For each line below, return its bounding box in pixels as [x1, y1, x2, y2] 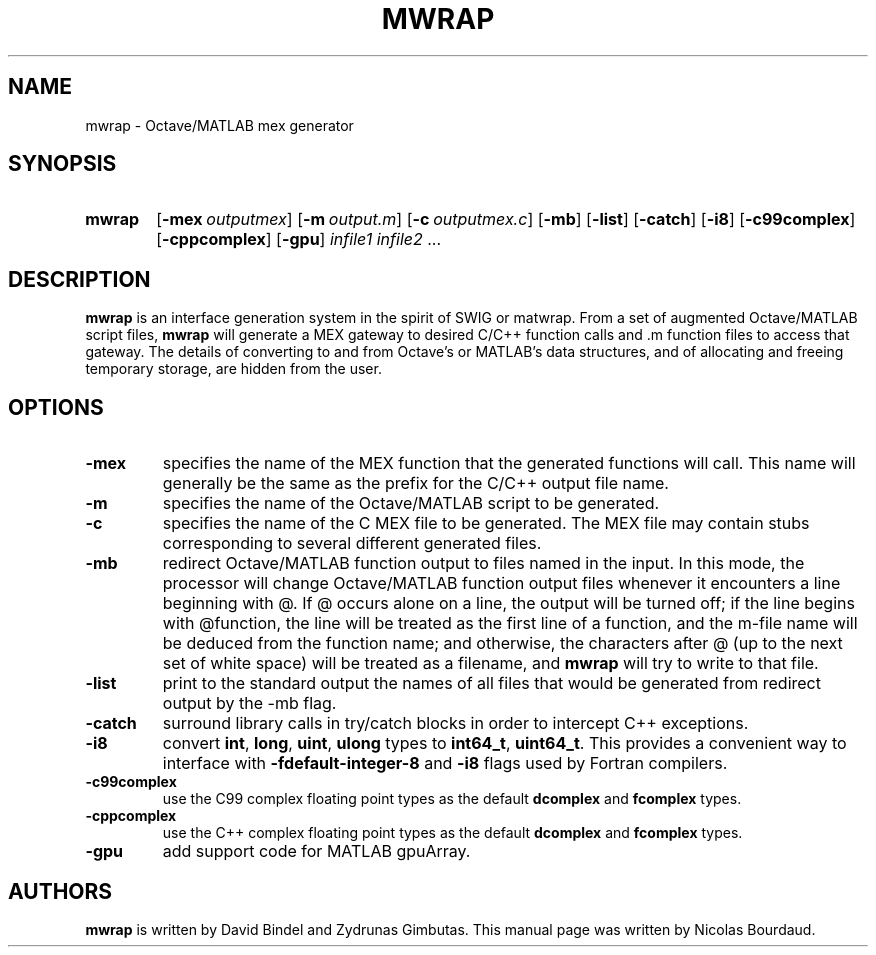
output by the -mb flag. [162, 693, 337, 714]
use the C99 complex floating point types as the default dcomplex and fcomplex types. [162, 790, 742, 808]
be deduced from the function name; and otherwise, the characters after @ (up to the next [162, 633, 843, 654]
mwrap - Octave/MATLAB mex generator [85, 116, 354, 134]
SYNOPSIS [8, 151, 117, 177]
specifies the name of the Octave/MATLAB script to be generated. [162, 493, 660, 514]
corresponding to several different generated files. [162, 533, 542, 554]
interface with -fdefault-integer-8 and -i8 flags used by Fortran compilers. [162, 753, 728, 774]
